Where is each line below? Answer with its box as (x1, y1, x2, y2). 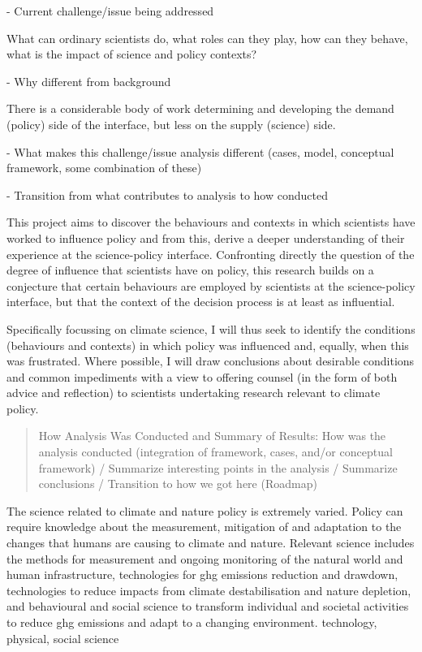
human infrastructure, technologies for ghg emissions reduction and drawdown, (6, 566, 398, 583)
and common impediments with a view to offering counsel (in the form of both (6, 368, 398, 385)
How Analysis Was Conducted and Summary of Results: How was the (38, 427, 386, 444)
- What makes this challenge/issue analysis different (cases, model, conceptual (6, 143, 394, 160)
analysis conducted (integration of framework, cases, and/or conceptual (38, 443, 393, 460)
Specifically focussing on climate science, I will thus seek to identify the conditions (6, 320, 416, 337)
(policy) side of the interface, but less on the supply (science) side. (6, 115, 336, 132)
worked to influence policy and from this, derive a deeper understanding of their (6, 229, 405, 246)
